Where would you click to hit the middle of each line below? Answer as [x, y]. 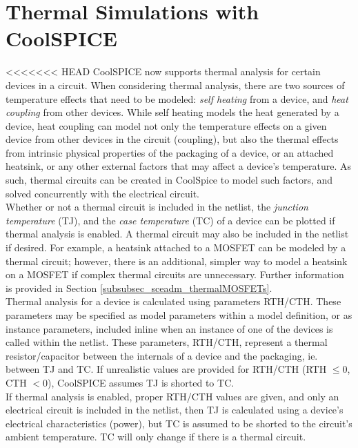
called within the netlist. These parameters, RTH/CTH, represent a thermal [167, 342]
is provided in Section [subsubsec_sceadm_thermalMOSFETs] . [139, 288]
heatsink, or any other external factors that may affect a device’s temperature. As [179, 166]
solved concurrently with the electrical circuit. [103, 193]
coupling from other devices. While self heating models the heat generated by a [172, 112]
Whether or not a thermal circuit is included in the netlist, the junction [157, 207]
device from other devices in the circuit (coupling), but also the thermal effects [172, 139]
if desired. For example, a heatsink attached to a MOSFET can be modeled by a [176, 247]
